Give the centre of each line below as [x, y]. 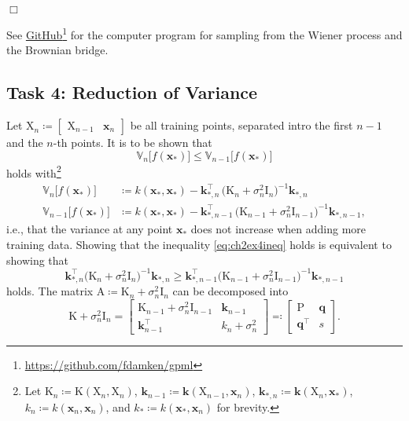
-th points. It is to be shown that [133, 143]
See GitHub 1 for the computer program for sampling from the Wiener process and [204, 33]
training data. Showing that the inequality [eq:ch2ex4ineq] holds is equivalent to [199, 245]
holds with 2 [34, 171]
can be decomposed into [230, 291]
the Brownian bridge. [57, 50]
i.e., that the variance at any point [90, 229]
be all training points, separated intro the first [241, 125]
